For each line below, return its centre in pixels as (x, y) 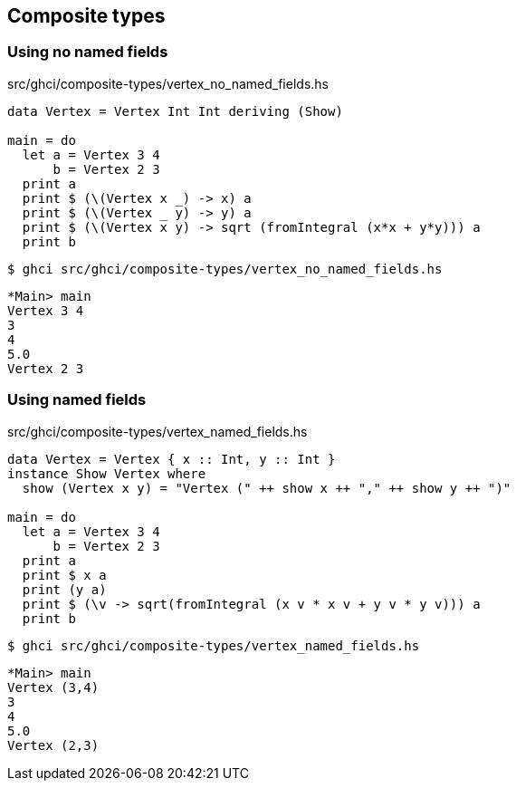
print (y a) (64, 589)
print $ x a (64, 575)
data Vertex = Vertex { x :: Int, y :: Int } (172, 459)
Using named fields (77, 400)
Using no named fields (88, 52)
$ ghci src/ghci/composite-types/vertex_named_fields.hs (214, 645)
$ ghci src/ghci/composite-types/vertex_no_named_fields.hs (225, 269)
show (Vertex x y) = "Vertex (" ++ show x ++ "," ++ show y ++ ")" (267, 488)
